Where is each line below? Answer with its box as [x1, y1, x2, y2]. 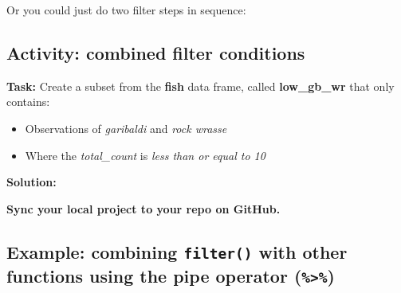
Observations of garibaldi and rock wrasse [25, 119, 227, 136]
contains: [6, 93, 50, 110]
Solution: [6, 174, 57, 190]
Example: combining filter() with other [6, 239, 348, 264]
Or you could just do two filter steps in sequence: [6, 2, 246, 18]
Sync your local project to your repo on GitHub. [6, 200, 281, 217]
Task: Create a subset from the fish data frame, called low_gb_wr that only [6, 77, 395, 94]
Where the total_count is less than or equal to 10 [25, 146, 265, 163]
